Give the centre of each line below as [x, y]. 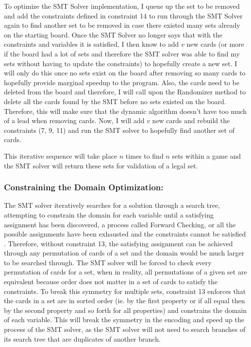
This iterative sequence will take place [61, 155]
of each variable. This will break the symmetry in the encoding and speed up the [124, 320]
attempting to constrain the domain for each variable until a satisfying [109, 214]
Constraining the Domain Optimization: [84, 187]
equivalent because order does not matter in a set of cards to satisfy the [111, 282]
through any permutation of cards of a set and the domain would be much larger [124, 253]
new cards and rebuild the [191, 120]
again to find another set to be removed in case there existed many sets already [122, 25]
